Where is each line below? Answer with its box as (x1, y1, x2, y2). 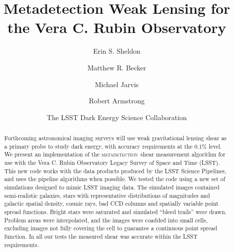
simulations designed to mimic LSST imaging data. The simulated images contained (4, 183, 220, 191)
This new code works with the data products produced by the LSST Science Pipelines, (4, 166, 227, 175)
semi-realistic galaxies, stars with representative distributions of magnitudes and (4, 191, 210, 199)
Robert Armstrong (89, 95, 145, 106)
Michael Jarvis (95, 79, 139, 89)
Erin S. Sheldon (93, 46, 140, 56)
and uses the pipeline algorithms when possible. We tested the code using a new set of (4, 175, 226, 183)
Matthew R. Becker (87, 62, 146, 72)
